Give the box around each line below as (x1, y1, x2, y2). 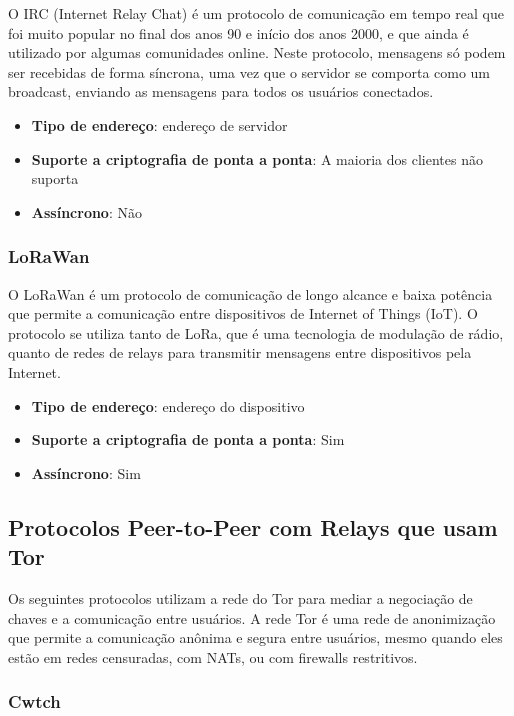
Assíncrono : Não (31, 201, 142, 222)
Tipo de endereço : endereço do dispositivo (31, 395, 305, 416)
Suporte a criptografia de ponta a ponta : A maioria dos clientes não (31, 148, 483, 169)
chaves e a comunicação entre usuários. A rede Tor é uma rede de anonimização (8, 607, 496, 628)
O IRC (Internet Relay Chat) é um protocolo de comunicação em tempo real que (8, 3, 504, 23)
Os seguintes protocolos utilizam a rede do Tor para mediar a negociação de (8, 587, 473, 608)
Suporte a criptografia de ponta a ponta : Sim (31, 429, 345, 450)
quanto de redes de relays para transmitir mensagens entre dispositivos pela (8, 342, 472, 363)
